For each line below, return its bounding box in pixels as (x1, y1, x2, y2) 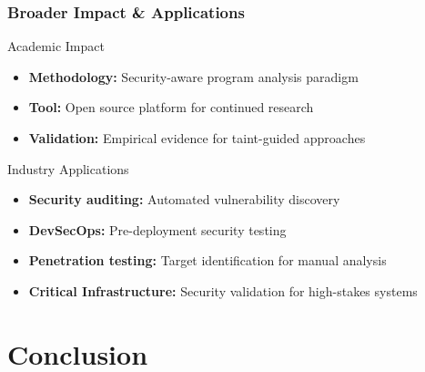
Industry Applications (7, 159, 129, 178)
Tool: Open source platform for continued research (28, 98, 314, 117)
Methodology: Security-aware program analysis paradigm (28, 67, 359, 86)
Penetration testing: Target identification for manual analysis (28, 251, 387, 270)
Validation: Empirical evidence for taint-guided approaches (28, 129, 366, 147)
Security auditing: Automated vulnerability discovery (28, 190, 340, 209)
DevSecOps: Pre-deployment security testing (28, 220, 287, 239)
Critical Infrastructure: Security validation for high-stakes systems (28, 281, 418, 300)
